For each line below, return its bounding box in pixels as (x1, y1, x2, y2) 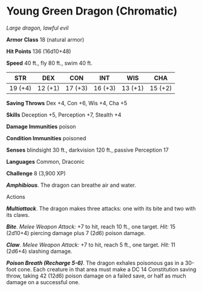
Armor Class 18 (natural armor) (6, 36, 85, 43)
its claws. (6, 211, 30, 218)
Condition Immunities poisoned (6, 134, 86, 141)
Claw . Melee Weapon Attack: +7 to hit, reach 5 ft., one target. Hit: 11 (6, 241, 175, 248)
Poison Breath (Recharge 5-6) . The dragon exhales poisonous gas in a (6, 259, 184, 267)
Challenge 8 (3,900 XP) (6, 169, 66, 177)
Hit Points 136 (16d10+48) (6, 47, 71, 55)
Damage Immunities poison (6, 123, 76, 130)
